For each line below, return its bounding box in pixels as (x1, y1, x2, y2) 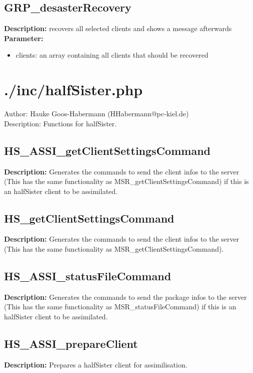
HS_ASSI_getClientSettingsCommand (4, 142, 210, 158)
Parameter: (4, 33, 43, 43)
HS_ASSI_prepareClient (4, 336, 138, 351)
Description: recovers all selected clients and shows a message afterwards (4, 23, 232, 34)
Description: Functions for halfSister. (4, 118, 117, 128)
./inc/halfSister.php (4, 79, 143, 100)
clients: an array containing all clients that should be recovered (15, 50, 208, 60)
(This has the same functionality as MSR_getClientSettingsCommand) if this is (4, 176, 249, 186)
